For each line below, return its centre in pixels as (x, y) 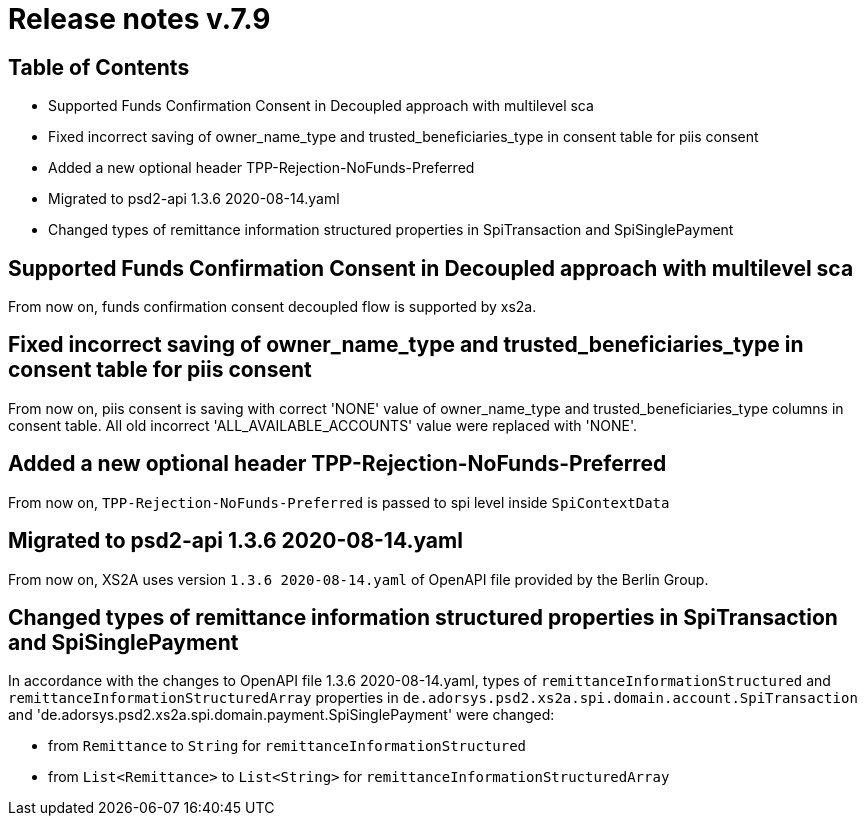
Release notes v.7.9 (139, 19)
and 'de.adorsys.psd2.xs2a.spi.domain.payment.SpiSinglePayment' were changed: (281, 715)
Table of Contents (99, 67)
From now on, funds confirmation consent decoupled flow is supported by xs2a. (272, 307)
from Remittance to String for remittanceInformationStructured (287, 746)
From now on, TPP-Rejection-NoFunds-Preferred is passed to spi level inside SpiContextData (339, 502)
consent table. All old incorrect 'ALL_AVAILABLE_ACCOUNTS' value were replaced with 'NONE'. (323, 425)
